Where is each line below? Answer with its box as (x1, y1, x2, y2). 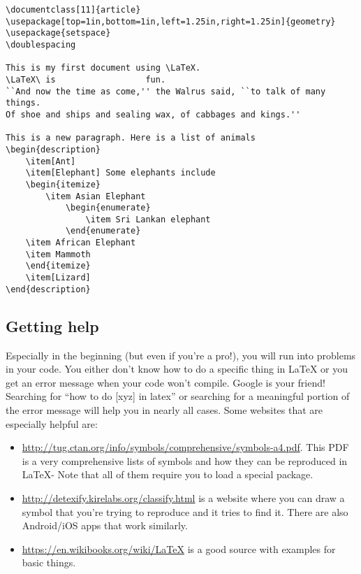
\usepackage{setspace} (6, 28, 111, 38)
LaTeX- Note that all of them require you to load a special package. (22, 467, 314, 482)
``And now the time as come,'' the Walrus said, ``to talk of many (6, 86, 326, 96)
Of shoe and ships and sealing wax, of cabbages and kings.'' (6, 109, 301, 120)
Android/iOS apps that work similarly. (22, 518, 188, 533)
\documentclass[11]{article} (6, 5, 141, 15)
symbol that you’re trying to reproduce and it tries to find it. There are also (22, 504, 348, 519)
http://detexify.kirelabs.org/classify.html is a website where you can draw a (22, 490, 345, 505)
